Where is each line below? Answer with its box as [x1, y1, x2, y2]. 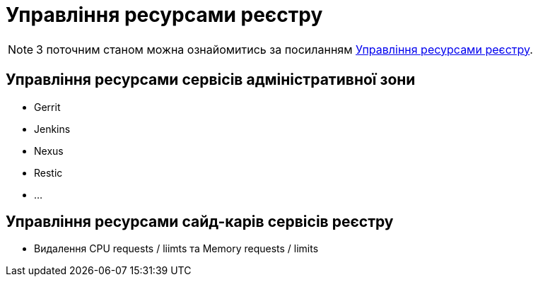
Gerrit [34, 100, 61, 113]
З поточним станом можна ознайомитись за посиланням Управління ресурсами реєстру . [36, 42, 533, 57]
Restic [34, 166, 63, 179]
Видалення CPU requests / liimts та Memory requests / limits [34, 242, 319, 255]
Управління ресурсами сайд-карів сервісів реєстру [6, 213, 394, 231]
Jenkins [34, 122, 71, 135]
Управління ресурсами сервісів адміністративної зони [6, 71, 416, 89]
